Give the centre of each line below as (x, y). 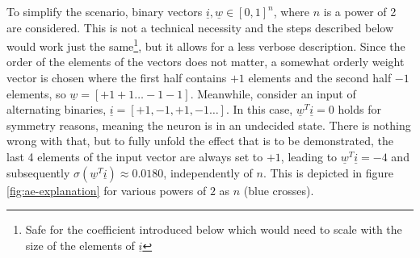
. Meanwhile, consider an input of (273, 93)
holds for (359, 109)
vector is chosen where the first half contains (117, 78)
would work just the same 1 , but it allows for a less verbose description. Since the (206, 45)
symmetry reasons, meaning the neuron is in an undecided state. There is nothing (209, 125)
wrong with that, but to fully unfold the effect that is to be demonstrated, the (200, 141)
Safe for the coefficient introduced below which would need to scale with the (214, 229)
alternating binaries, (57, 109)
